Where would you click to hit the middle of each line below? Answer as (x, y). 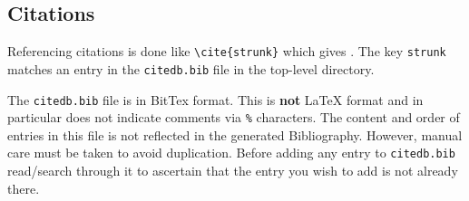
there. (24, 188)
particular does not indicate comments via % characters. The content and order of (234, 117)
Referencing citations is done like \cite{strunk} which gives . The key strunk (227, 51)
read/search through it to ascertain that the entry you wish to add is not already (233, 171)
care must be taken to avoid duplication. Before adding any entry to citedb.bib (231, 153)
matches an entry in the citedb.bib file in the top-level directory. (191, 68)
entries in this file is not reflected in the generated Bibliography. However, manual (235, 134)
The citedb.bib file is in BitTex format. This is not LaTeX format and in (215, 99)
